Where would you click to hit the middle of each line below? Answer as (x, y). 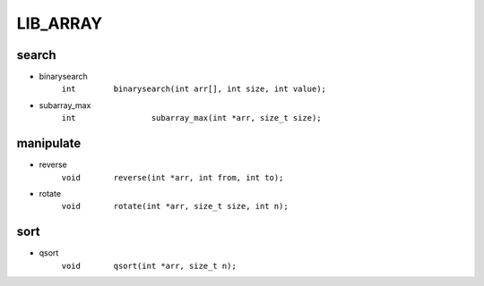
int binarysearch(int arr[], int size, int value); (194, 89)
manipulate (49, 143)
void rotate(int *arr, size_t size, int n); (175, 206)
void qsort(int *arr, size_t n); (149, 265)
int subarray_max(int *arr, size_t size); (191, 118)
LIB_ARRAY (60, 23)
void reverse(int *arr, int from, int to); (173, 177)
